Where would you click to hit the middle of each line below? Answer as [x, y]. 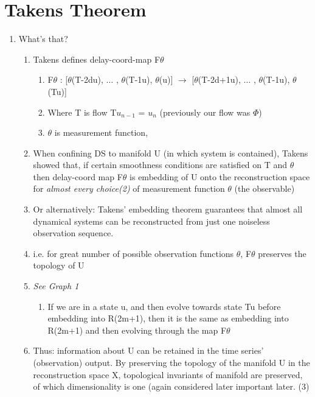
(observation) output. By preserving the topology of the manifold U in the [171, 362]
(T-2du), [87, 79]
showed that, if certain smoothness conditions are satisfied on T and [160, 165]
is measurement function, [101, 132]
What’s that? [43, 39]
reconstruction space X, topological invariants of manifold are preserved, [168, 374]
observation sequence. [73, 233]
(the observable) [265, 188]
